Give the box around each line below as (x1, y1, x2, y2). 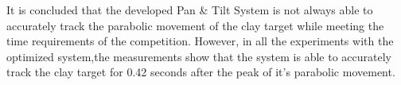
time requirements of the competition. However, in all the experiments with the (6, 33, 394, 49)
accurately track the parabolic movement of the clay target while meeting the (6, 17, 384, 33)
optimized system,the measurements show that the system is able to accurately (6, 48, 391, 64)
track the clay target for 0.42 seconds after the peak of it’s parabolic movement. (6, 64, 395, 80)
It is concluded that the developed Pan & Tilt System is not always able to (6, 2, 373, 17)
